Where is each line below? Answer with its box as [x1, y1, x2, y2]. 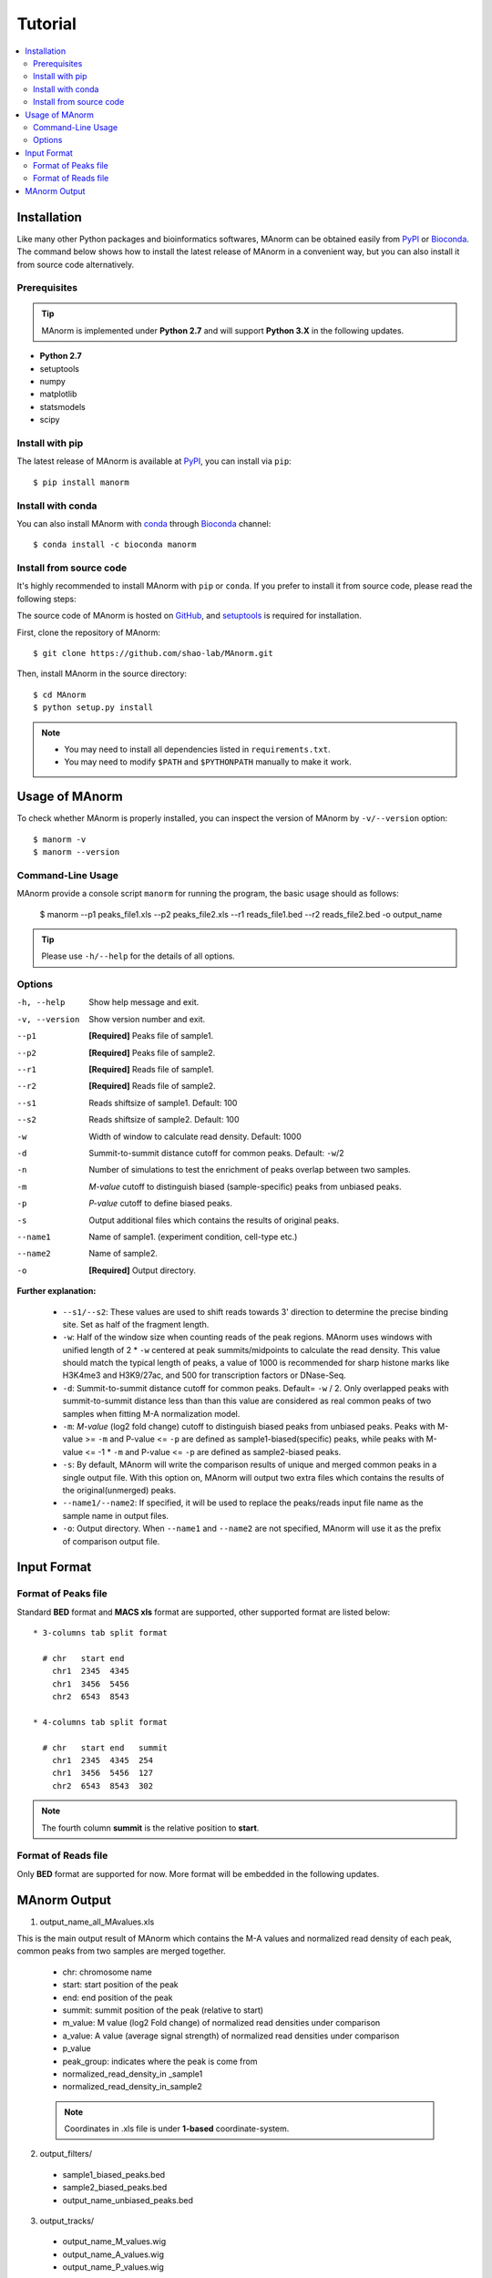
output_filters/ [39, 2149, 93, 2160]
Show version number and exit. [88, 1013, 206, 1024]
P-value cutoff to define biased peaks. [88, 1198, 232, 1209]
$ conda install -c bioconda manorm [33, 539, 197, 550]
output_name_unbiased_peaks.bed [62, 2194, 193, 2205]
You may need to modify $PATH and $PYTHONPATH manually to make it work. [64, 756, 352, 767]
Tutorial [16, 14, 77, 34]
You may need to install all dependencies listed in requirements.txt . [64, 744, 331, 754]
